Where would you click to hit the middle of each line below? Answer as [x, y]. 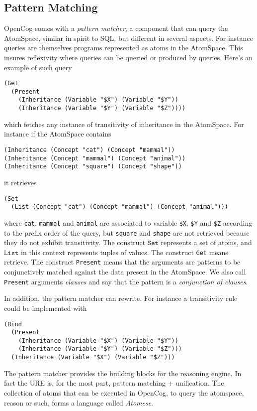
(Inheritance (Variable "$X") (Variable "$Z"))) [93, 357]
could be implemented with [45, 308]
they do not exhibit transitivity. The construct [75, 242]
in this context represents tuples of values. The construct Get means [125, 252]
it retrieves [20, 182]
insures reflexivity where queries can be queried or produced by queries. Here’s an [128, 57]
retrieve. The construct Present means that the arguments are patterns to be [122, 262]
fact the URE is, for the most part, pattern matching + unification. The [114, 383]
